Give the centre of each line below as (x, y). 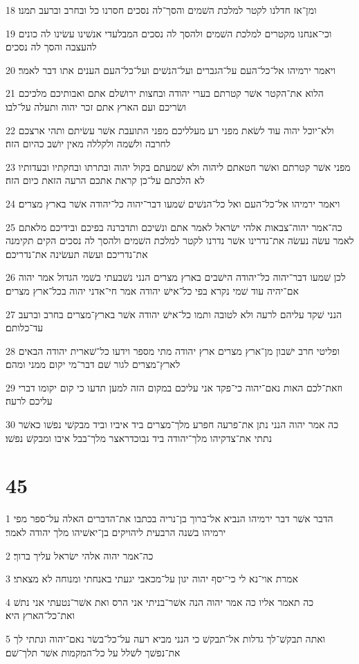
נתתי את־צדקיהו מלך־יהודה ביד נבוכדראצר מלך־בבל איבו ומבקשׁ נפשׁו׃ (139, 437)
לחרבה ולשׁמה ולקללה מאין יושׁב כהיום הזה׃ (88, 144)
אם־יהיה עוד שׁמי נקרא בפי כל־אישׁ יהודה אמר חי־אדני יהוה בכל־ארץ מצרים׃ (152, 290)
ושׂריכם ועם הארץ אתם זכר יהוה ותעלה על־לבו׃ (96, 106)
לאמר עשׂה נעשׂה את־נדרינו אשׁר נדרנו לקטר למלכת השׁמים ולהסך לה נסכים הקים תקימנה (180, 240)
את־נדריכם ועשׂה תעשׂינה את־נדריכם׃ (77, 253)
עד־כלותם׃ (25, 328)
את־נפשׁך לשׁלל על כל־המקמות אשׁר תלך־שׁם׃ (93, 652)
